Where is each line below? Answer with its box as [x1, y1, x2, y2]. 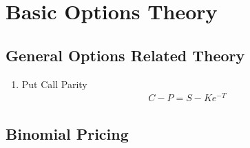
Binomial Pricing [6, 123, 129, 144]
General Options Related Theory [6, 44, 245, 65]
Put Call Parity [21, 76, 87, 91]
